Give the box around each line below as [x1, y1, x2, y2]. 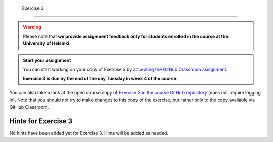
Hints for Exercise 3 [9, 117, 73, 126]
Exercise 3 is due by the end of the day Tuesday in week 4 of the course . [23, 76, 178, 82]
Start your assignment [23, 57, 71, 63]
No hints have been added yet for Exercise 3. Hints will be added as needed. [9, 130, 169, 136]
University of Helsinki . [23, 40, 71, 46]
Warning [23, 24, 41, 30]
